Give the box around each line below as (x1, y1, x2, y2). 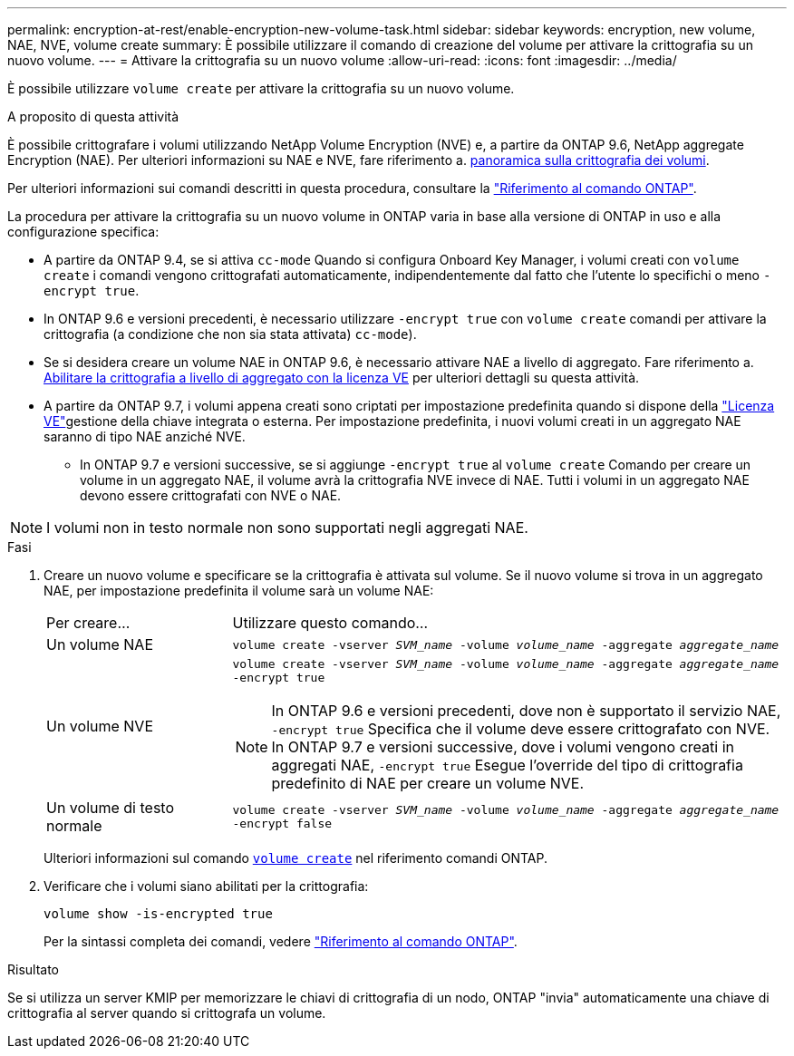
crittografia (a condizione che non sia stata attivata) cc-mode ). (44, 326, 417, 342)
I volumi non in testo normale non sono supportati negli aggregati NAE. (46, 518, 528, 537)
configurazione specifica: (7, 224, 160, 239)
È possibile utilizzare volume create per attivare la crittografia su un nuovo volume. (7, 81, 515, 96)
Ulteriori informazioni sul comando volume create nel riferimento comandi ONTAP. (44, 850, 548, 866)
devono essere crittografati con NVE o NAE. (80, 488, 342, 503)
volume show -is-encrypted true (44, 906, 273, 921)
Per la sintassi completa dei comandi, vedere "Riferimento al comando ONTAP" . (44, 934, 518, 949)
